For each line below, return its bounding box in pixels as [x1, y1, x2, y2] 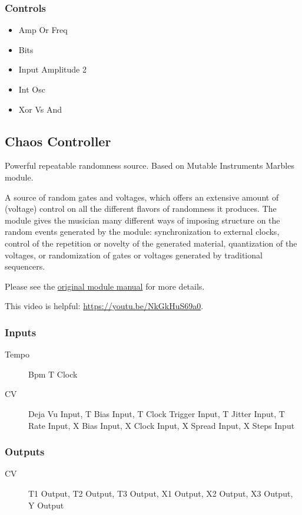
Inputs [5, 324, 36, 339]
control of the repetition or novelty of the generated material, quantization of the [5, 237, 297, 249]
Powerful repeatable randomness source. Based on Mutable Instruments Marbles [5, 159, 294, 172]
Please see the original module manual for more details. [5, 280, 205, 292]
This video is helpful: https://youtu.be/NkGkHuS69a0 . [5, 300, 204, 312]
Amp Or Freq [18, 24, 68, 36]
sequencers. [5, 260, 45, 273]
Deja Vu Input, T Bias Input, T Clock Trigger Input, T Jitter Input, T [28, 407, 285, 419]
